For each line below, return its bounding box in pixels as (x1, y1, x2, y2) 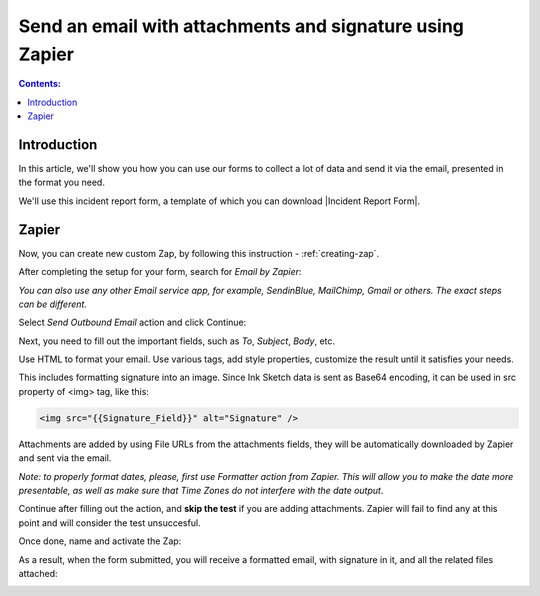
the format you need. (18, 176, 105, 189)
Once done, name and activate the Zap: (18, 535, 182, 547)
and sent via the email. (18, 452, 112, 464)
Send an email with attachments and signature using (18, 15, 465, 37)
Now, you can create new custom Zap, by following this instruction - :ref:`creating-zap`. (18, 247, 380, 259)
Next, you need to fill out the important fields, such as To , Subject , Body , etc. (18, 335, 335, 347)
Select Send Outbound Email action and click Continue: (18, 316, 247, 329)
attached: (18, 567, 58, 579)
